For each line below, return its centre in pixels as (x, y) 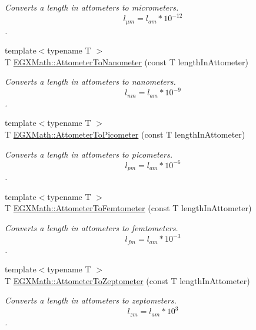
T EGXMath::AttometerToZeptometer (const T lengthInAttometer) (127, 280)
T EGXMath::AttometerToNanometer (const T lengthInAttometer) (127, 61)
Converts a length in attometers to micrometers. (92, 7)
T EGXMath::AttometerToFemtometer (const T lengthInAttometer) (128, 208)
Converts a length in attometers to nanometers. (90, 81)
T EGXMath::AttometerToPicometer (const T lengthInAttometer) (125, 134)
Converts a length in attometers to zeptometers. (91, 300)
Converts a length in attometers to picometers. (89, 154)
